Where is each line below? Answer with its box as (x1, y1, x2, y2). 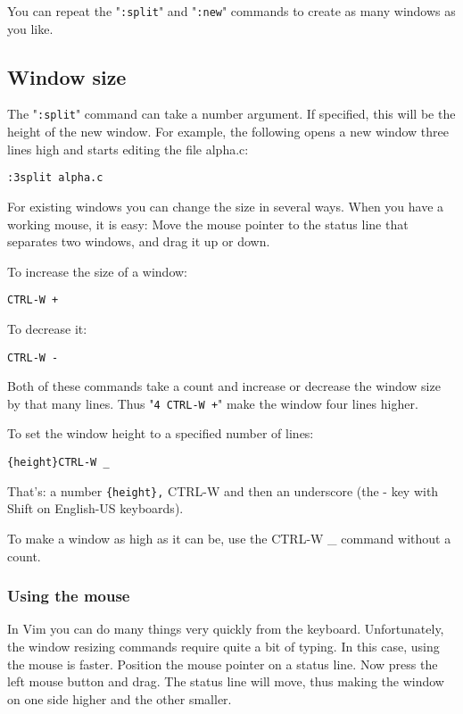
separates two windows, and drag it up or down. (7, 232, 270, 251)
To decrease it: (7, 319, 87, 337)
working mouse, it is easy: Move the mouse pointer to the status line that (7, 214, 409, 233)
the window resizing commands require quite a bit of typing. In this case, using (7, 636, 440, 655)
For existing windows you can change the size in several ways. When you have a (7, 196, 444, 215)
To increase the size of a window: (7, 262, 187, 280)
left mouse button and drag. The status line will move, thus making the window (7, 672, 444, 691)
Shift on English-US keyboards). (7, 499, 184, 518)
